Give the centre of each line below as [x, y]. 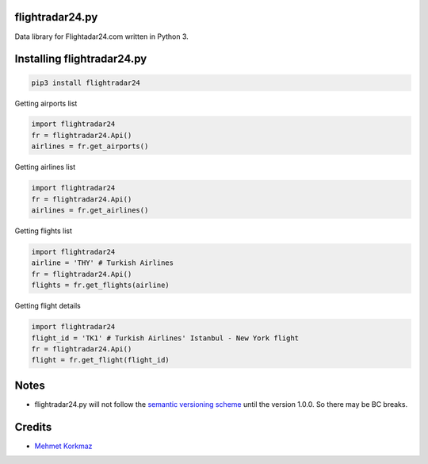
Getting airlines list [45, 167]
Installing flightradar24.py [81, 59]
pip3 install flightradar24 [86, 82]
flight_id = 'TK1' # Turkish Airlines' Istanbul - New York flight [165, 338]
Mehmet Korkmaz [63, 446]
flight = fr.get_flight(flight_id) [100, 360]
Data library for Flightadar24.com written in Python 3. [102, 36]
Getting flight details [48, 306]
